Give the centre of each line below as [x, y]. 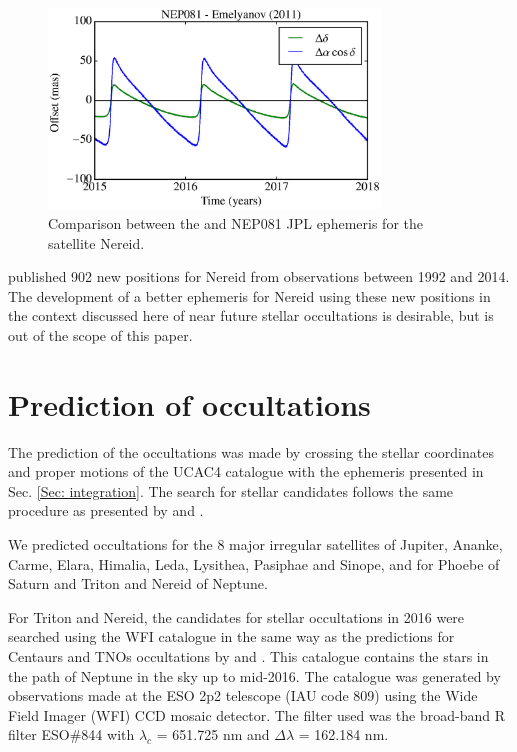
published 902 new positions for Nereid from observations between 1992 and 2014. [259, 276]
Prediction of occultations [189, 403]
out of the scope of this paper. [100, 334]
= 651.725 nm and [213, 734]
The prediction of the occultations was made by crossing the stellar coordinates [251, 451]
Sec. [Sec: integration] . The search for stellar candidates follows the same [231, 490]
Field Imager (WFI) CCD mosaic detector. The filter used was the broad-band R [256, 714]
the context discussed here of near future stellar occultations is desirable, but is [251, 315]
